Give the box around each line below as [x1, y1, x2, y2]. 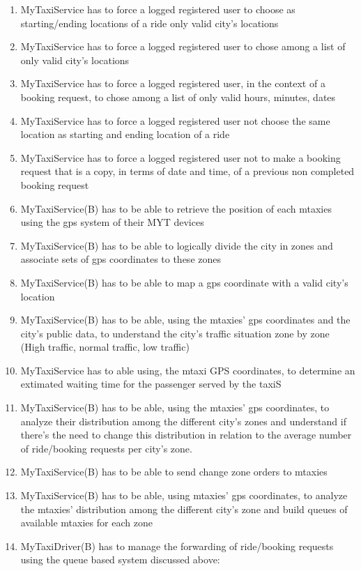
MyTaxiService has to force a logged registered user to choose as [20, 2, 295, 16]
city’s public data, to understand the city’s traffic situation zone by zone [20, 326, 330, 340]
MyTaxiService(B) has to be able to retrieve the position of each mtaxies [20, 201, 332, 215]
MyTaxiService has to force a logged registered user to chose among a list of [20, 39, 346, 54]
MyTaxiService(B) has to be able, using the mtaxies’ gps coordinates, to [20, 400, 330, 415]
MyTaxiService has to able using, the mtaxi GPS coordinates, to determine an [20, 363, 355, 377]
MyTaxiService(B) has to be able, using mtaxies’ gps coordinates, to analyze [20, 488, 348, 503]
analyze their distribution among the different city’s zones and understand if [20, 413, 346, 428]
